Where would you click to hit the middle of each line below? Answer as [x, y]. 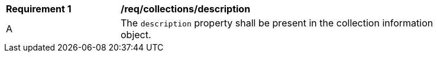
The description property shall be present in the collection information [277, 23]
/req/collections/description [186, 9]
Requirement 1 [39, 9]
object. [136, 35]
